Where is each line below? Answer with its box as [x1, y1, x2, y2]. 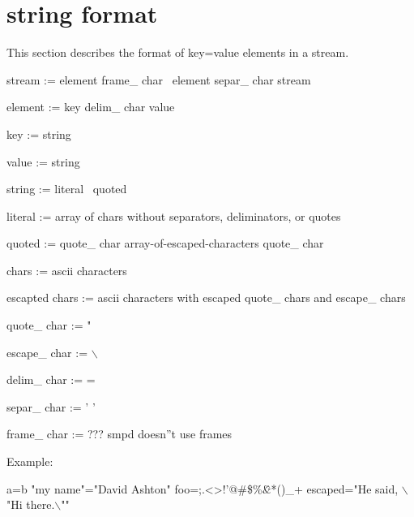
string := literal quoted [6, 180, 127, 197]
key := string [6, 125, 71, 142]
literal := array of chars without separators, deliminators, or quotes [6, 207, 341, 224]
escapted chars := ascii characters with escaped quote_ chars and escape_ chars [6, 289, 406, 306]
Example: [6, 453, 53, 470]
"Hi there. [6, 496, 55, 513]
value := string [6, 153, 80, 170]
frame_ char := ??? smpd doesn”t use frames [6, 425, 233, 442]
